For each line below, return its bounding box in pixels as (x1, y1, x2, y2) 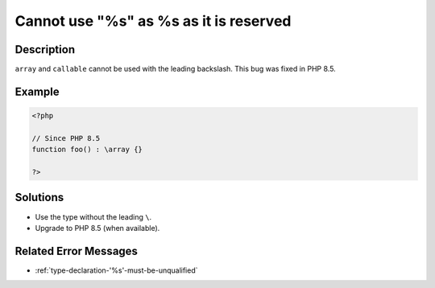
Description (14, 43, 76, 56)
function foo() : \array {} (31, 145, 143, 154)
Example (14, 84, 60, 98)
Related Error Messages (14, 244, 139, 257)
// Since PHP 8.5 (31, 134, 101, 142)
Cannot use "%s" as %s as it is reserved (14, 12, 292, 30)
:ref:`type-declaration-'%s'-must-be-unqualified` (35, 265, 198, 275)
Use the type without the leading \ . (35, 212, 152, 221)
